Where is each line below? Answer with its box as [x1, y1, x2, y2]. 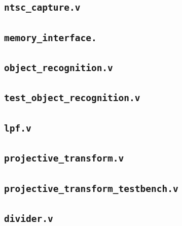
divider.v [4, 213, 53, 224]
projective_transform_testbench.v [4, 183, 178, 194]
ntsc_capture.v [4, 2, 81, 13]
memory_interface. [4, 32, 97, 43]
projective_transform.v [4, 153, 124, 164]
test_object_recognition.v [4, 92, 140, 104]
